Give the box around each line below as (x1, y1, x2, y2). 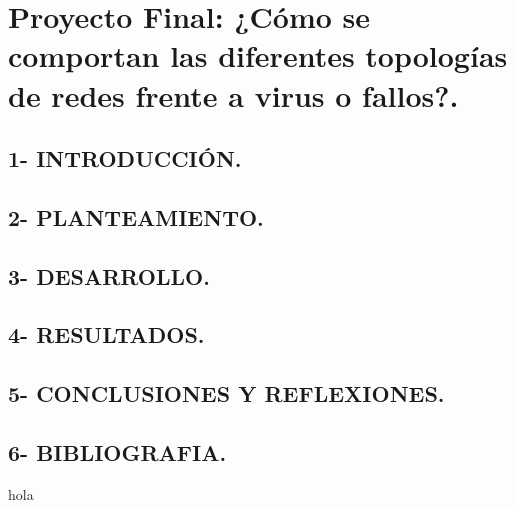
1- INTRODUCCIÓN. (8, 143, 242, 174)
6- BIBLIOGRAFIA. (8, 437, 227, 468)
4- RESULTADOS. (8, 319, 205, 350)
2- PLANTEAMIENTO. (8, 201, 264, 232)
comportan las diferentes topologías (8, 35, 508, 76)
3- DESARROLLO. (8, 260, 210, 291)
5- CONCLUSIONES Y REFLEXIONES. (8, 378, 445, 409)
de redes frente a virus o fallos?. (8, 74, 459, 115)
